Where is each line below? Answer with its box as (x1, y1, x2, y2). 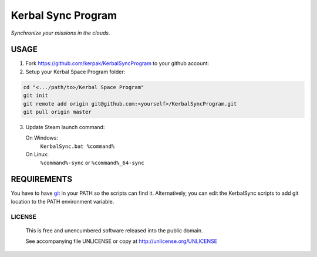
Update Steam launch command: (25, 123, 105, 130)
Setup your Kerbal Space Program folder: (25, 68, 126, 75)
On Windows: (25, 134, 58, 141)
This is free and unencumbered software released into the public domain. (25, 226, 203, 234)
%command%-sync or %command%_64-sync (40, 159, 144, 166)
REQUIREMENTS (11, 174, 73, 184)
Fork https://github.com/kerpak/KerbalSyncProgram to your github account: (25, 60, 210, 67)
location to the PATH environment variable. (11, 198, 114, 205)
